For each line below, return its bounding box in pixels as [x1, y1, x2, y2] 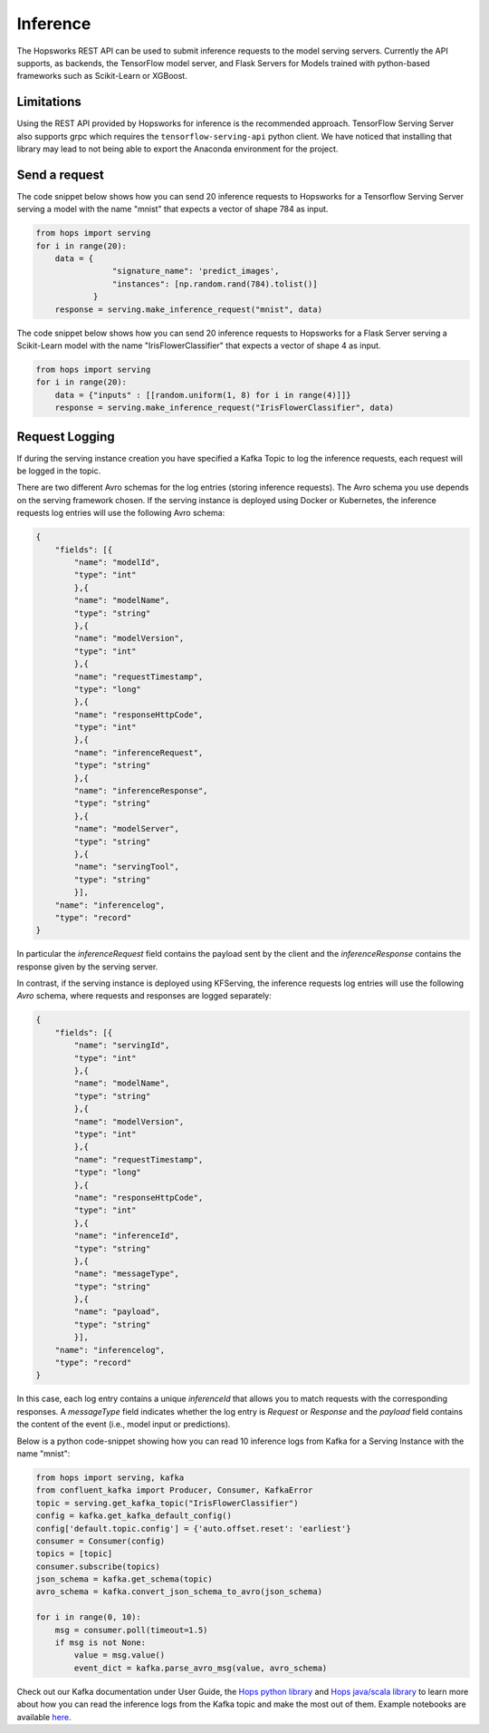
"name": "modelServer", [73, 823, 180, 834]
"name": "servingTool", [73, 862, 180, 872]
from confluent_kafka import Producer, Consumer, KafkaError [35, 1485, 313, 1495]
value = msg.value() [73, 1650, 166, 1660]
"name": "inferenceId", [73, 1231, 180, 1241]
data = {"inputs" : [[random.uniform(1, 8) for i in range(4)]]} [54, 390, 351, 400]
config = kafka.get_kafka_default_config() [35, 1511, 233, 1521]
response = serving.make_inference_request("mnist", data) [54, 304, 323, 315]
